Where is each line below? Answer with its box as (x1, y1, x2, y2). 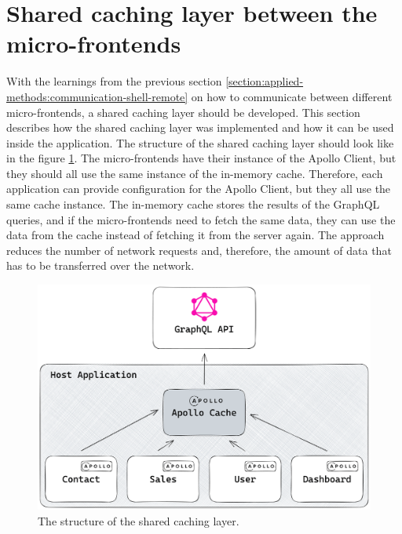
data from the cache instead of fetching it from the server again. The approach (6, 227, 385, 243)
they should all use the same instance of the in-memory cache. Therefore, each (6, 165, 383, 181)
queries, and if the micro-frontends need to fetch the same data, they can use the (6, 211, 396, 227)
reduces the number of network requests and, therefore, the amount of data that (6, 242, 392, 258)
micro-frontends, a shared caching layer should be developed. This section (6, 104, 360, 120)
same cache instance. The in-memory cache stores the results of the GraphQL (6, 196, 380, 213)
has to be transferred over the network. (6, 257, 195, 274)
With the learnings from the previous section (6, 73, 222, 89)
